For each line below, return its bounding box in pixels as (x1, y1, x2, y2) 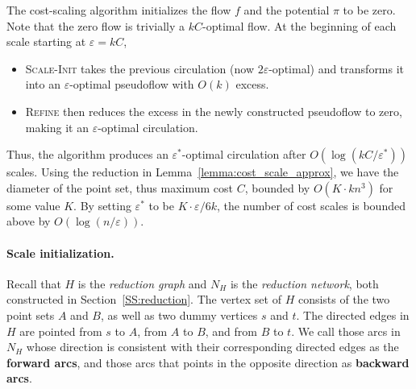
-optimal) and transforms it (268, 60, 405, 77)
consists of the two (297, 291, 390, 308)
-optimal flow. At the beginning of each (202, 17, 397, 34)
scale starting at (6, 33, 86, 50)
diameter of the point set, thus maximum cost (6, 179, 234, 196)
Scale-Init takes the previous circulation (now (25, 60, 254, 77)
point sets (6, 306, 55, 323)
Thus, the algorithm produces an (6, 146, 168, 163)
